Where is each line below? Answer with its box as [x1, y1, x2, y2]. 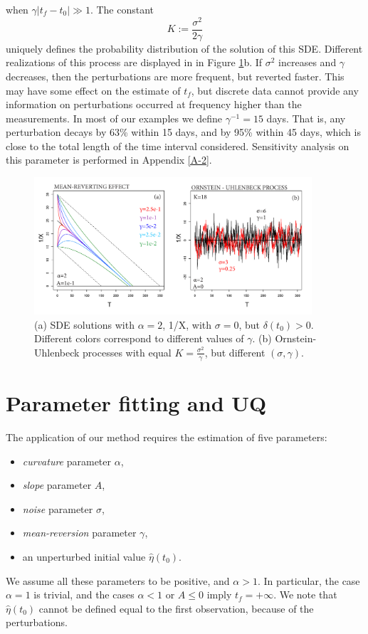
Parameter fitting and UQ [6, 389, 267, 417]
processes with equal [83, 344, 172, 359]
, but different [204, 344, 266, 359]
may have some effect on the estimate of [6, 83, 181, 97]
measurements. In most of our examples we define [6, 110, 223, 125]
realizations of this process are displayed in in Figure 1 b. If [6, 55, 263, 70]
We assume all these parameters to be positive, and [6, 573, 230, 588]
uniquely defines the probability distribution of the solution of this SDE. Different [6, 41, 363, 56]
